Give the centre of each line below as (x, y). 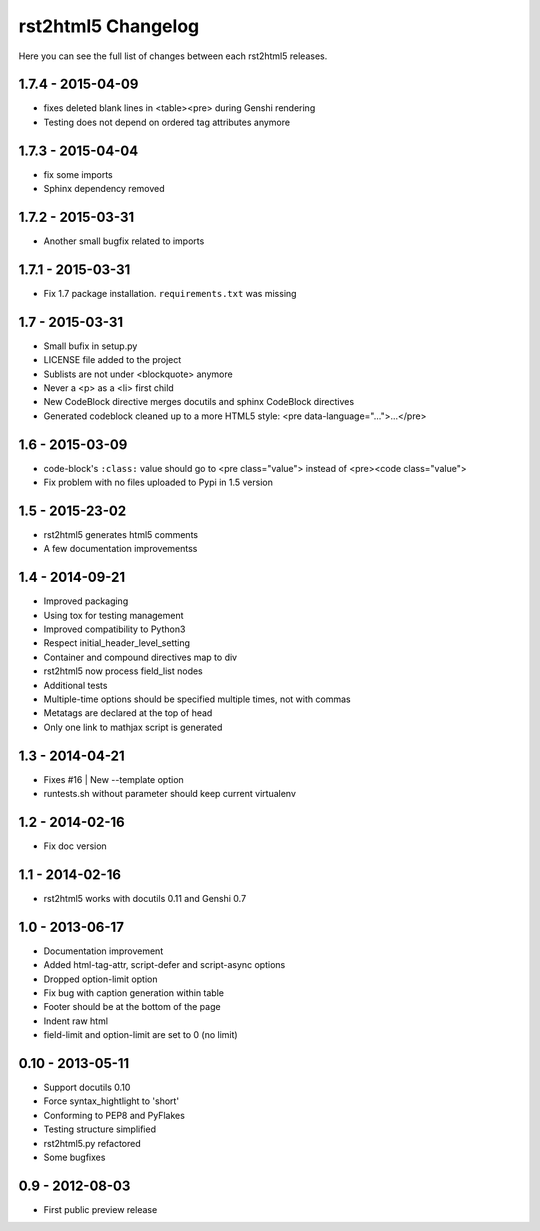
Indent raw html (76, 1021)
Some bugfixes (74, 1157)
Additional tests (75, 685)
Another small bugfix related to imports (124, 241)
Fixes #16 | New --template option (113, 779)
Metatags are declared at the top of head (128, 713)
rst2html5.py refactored (92, 1143)
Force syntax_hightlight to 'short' (111, 1101)
